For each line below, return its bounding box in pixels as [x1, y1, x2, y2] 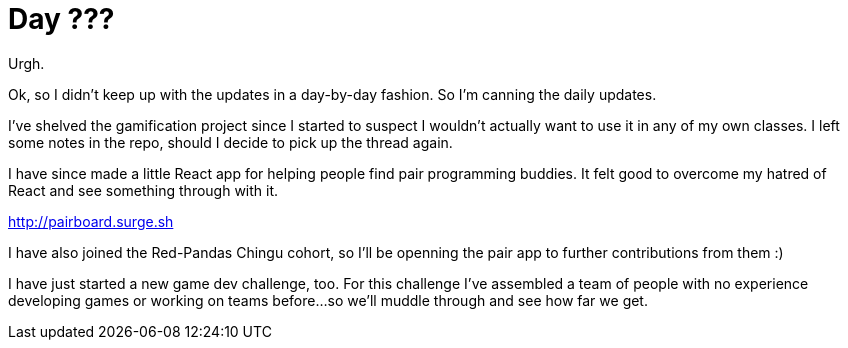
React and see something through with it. [8, 181, 279, 199]
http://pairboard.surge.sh [8, 212, 174, 230]
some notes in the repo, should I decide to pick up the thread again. [8, 133, 453, 151]
